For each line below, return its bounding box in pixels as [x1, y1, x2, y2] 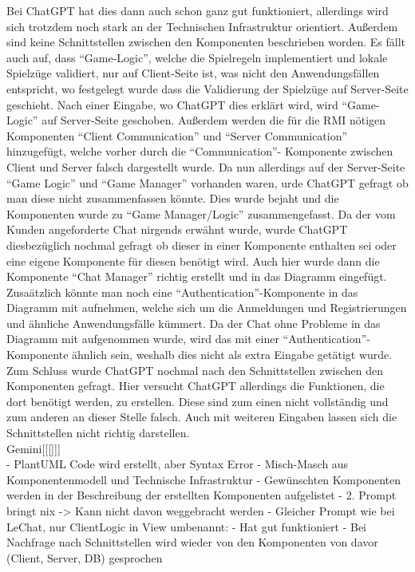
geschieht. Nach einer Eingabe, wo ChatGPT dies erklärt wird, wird [6, 96, 338, 112]
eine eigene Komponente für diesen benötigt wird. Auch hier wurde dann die [6, 252, 380, 269]
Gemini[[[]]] [6, 440, 61, 456]
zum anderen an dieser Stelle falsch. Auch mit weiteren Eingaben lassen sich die [6, 408, 397, 425]
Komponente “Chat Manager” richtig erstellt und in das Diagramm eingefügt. [6, 268, 387, 285]
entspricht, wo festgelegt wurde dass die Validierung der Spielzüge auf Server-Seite [6, 80, 409, 97]
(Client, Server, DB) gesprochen [6, 549, 163, 566]
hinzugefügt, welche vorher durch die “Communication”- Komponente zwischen [6, 143, 393, 160]
